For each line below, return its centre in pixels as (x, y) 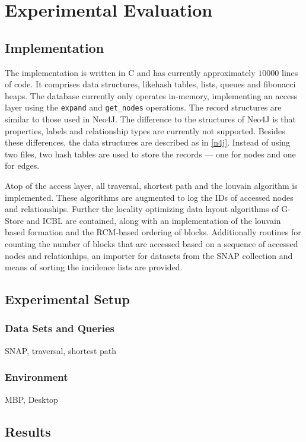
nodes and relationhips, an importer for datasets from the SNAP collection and (149, 255)
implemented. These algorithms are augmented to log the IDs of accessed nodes (149, 197)
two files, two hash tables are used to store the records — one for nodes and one (150, 154)
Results (28, 431)
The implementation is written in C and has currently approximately (130, 72)
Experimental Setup (67, 299)
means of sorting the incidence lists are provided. (94, 267)
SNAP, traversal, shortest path (61, 350)
